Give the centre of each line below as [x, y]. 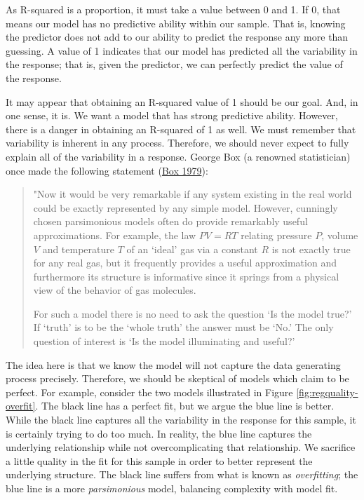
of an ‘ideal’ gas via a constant [192, 249]
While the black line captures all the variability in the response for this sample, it [181, 420]
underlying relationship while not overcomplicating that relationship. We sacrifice [181, 447]
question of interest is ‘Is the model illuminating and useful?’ [164, 341]
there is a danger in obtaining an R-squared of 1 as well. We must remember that [181, 129]
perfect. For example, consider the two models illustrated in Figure [149, 392]
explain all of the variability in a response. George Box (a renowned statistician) [178, 156]
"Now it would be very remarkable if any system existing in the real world [193, 194]
